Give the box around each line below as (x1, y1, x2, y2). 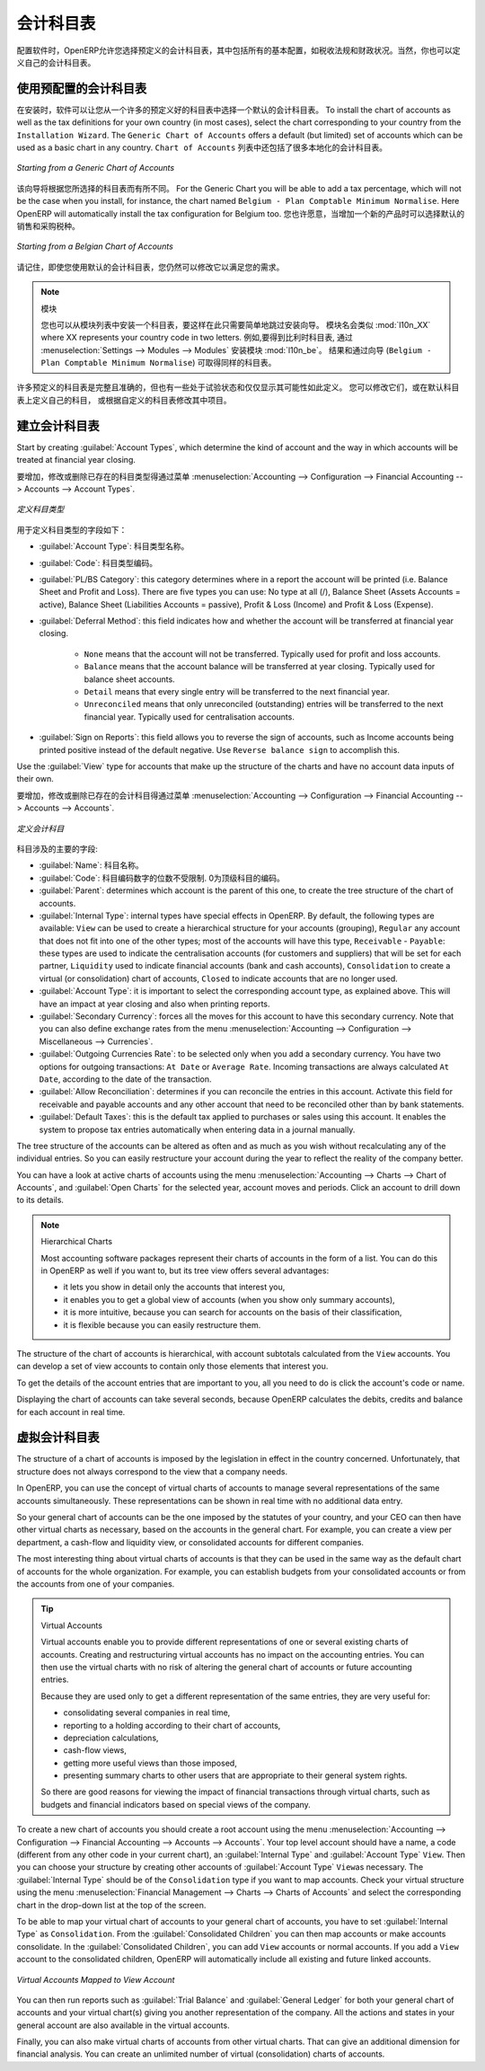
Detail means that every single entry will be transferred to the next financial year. (84, 686, 390, 697)
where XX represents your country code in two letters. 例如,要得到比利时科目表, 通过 (40, 332, 354, 343)
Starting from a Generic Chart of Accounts (16, 163, 175, 173)
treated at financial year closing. (16, 455, 137, 465)
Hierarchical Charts (40, 1236, 112, 1247)
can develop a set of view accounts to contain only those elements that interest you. (16, 1361, 329, 1372)
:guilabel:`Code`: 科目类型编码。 (39, 557, 158, 568)
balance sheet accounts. (84, 674, 175, 685)
